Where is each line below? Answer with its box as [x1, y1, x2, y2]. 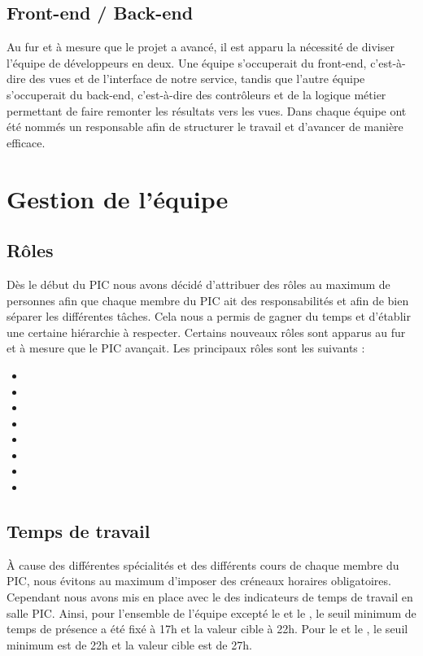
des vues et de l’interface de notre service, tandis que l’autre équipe [29, 70, 365, 87]
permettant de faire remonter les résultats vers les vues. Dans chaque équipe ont [7, 102, 407, 119]
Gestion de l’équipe [7, 181, 229, 215]
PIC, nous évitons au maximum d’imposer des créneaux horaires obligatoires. [7, 572, 391, 589]
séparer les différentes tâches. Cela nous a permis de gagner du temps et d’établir [7, 308, 411, 325]
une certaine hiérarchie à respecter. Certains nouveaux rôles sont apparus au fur [7, 323, 406, 340]
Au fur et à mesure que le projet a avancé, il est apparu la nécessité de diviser [7, 38, 395, 55]
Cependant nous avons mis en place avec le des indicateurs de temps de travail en [7, 588, 413, 606]
